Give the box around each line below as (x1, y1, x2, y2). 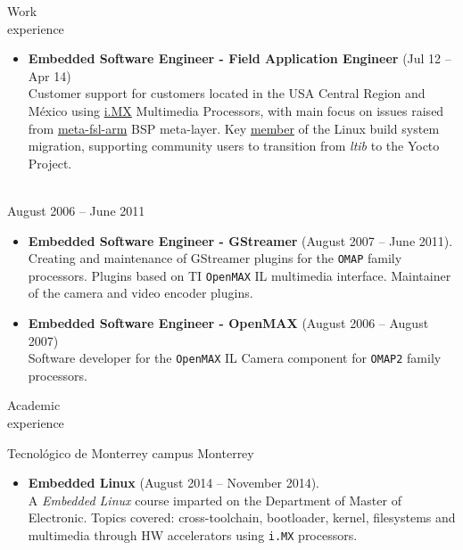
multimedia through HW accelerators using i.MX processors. (28, 526, 358, 545)
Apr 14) (28, 66, 71, 85)
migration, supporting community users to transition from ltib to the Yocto (28, 136, 440, 155)
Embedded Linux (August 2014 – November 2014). (28, 473, 320, 492)
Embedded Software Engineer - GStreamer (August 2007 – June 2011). (28, 231, 453, 250)
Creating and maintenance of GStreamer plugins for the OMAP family (28, 249, 402, 267)
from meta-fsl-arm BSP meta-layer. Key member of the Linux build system (28, 119, 440, 137)
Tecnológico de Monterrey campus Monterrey (7, 443, 254, 462)
